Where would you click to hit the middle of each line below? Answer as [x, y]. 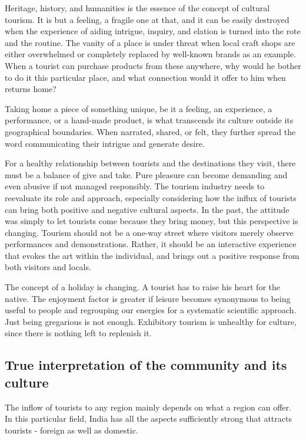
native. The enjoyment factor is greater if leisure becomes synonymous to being [148, 298]
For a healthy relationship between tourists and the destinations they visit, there [150, 163]
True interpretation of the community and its [146, 365]
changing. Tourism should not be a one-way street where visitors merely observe [149, 232]
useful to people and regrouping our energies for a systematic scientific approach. [151, 310]
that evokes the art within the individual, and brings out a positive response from [152, 255]
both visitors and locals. [48, 267]
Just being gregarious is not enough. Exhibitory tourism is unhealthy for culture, [151, 321]
